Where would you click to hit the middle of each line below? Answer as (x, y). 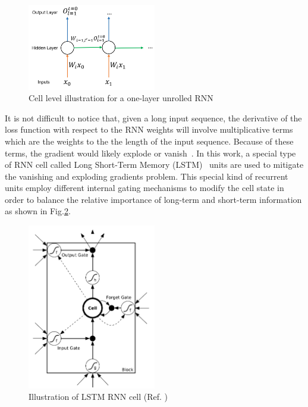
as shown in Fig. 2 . (38, 211)
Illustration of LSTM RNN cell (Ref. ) (98, 397)
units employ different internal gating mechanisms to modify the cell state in (144, 188)
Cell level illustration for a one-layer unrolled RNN (121, 98)
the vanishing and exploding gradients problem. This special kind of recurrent (147, 176)
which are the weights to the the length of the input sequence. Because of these (149, 141)
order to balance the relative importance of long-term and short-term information (153, 199)
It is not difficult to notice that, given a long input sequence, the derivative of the (153, 118)
